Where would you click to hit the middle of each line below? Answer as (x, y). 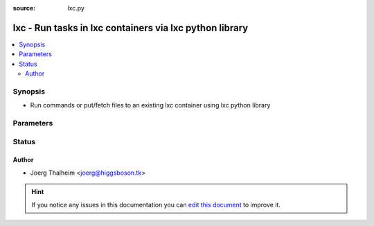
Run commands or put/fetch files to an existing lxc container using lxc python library (150, 105)
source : (24, 8)
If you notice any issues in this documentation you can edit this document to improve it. (156, 205)
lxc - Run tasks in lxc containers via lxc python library (131, 28)
